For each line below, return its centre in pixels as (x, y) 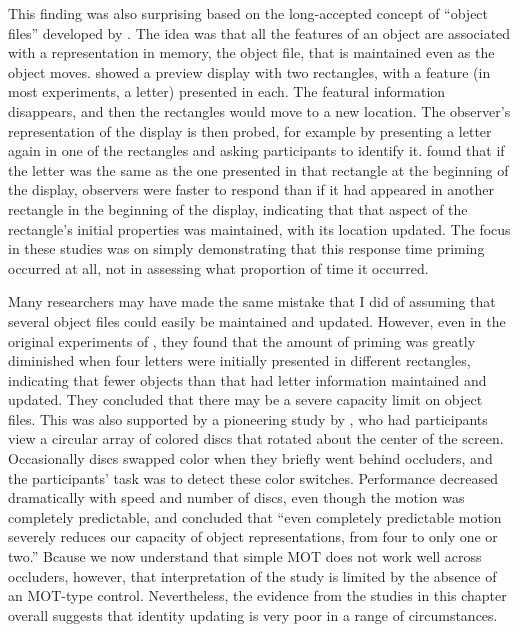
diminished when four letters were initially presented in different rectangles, (239, 360)
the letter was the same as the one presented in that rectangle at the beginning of (258, 169)
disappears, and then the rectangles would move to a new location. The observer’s (259, 110)
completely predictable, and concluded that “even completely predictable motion (255, 516)
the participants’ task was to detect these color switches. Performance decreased (253, 477)
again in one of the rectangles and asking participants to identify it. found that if (256, 150)
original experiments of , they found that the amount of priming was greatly (242, 340)
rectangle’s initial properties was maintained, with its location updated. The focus (259, 228)
